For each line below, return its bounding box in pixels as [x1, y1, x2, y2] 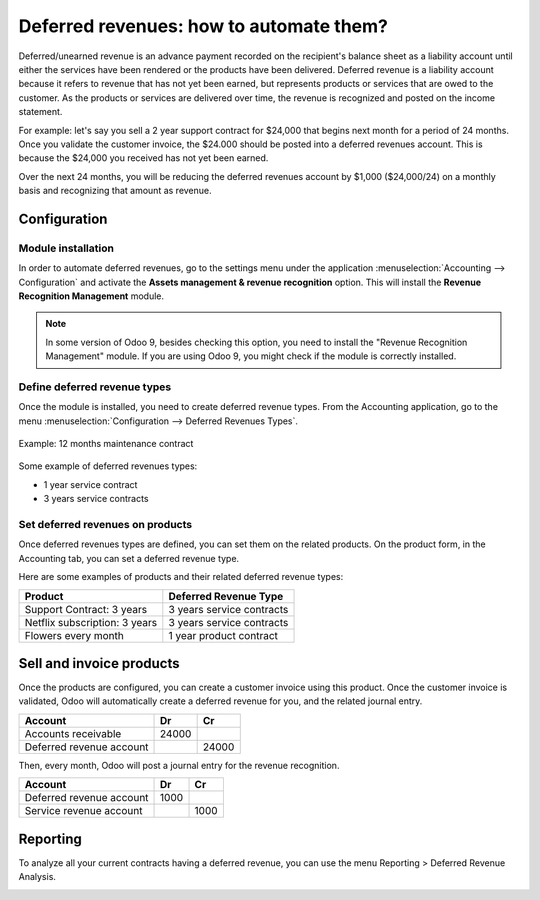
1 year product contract [168, 628, 279, 642]
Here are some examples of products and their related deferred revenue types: [18, 571, 344, 583]
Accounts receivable [24, 726, 122, 740]
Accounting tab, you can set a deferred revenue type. [18, 552, 240, 564]
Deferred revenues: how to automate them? [18, 15, 389, 37]
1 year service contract [43, 478, 138, 490]
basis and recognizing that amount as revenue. [18, 185, 212, 197]
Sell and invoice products [18, 655, 180, 672]
